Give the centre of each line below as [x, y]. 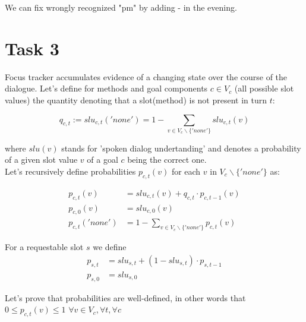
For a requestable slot [44, 247]
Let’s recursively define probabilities [70, 171]
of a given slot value [41, 160]
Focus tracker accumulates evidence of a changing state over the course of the [146, 76]
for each [186, 171]
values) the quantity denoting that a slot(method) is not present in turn [136, 100]
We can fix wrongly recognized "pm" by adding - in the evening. [121, 7]
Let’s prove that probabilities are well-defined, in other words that [125, 297]
